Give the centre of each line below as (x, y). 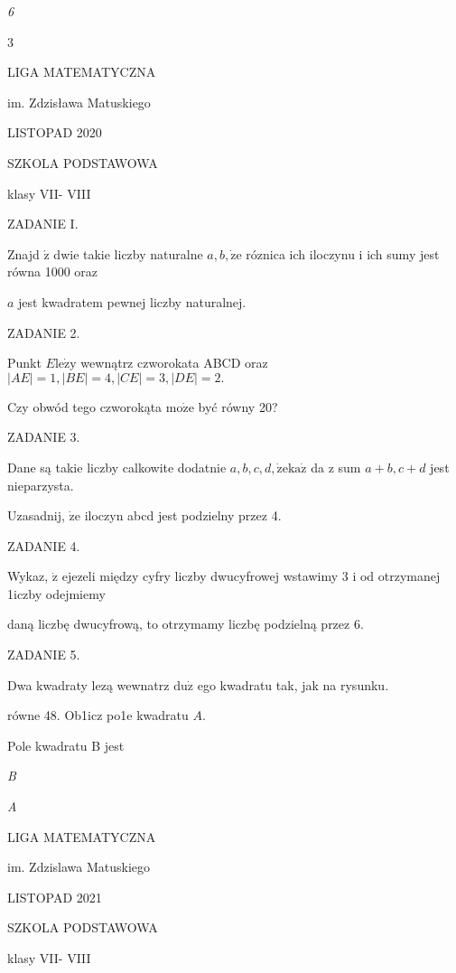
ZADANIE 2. (44, 332)
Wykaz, (28, 576)
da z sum (336, 467)
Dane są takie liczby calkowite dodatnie (117, 467)
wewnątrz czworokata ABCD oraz (174, 363)
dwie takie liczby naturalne (128, 253)
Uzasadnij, (36, 515)
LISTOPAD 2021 (55, 897)
